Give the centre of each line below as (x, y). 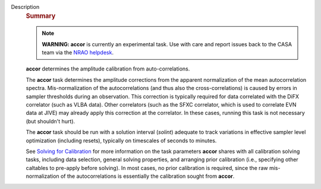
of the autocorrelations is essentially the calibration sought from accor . (147, 176)
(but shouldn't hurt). (51, 121)
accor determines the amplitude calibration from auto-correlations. (108, 69)
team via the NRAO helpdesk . (78, 53)
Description (25, 7)
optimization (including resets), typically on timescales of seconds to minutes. (121, 140)
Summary (41, 16)
